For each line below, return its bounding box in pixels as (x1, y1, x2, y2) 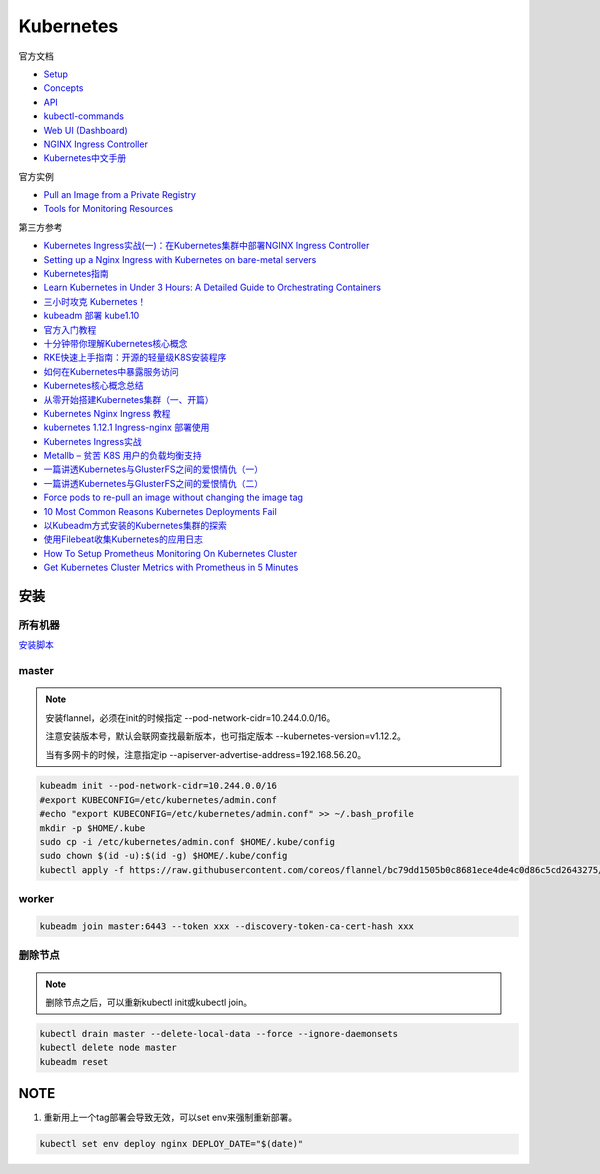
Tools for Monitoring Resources (43, 203, 174, 215)
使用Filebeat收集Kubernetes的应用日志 (43, 533, 204, 545)
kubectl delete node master (39, 1042, 177, 1054)
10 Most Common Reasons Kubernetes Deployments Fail (43, 505, 277, 517)
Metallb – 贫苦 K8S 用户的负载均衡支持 (43, 450, 202, 462)
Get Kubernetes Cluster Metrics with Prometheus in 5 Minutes (43, 561, 299, 574)
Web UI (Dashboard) (43, 124, 129, 136)
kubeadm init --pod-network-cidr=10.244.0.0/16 (39, 780, 277, 792)
